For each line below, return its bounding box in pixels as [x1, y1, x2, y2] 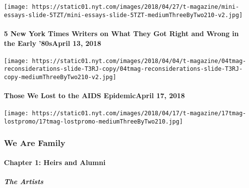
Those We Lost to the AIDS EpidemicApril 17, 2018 [4, 90, 185, 101]
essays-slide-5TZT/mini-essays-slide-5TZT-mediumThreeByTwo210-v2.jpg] [4, 11, 243, 19]
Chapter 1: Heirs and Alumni [4, 157, 106, 167]
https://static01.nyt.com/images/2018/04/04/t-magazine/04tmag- [32, 57, 246, 64]
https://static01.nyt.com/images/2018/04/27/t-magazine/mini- [32, 3, 239, 10]
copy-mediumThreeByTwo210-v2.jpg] [4, 74, 117, 81]
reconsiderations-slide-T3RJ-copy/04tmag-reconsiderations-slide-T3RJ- [4, 65, 243, 73]
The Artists [4, 176, 44, 187]
